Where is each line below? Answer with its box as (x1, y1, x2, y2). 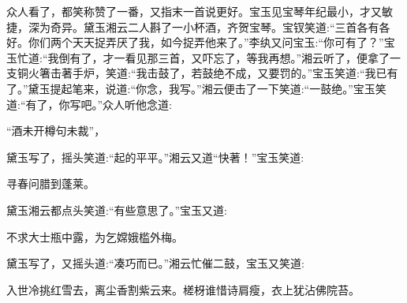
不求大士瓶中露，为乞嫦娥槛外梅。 (6, 228, 183, 245)
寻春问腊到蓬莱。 (6, 175, 95, 192)
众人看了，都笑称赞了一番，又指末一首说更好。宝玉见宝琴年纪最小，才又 (6, 3, 382, 19)
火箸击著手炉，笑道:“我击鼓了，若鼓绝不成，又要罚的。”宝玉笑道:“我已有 (28, 65, 398, 81)
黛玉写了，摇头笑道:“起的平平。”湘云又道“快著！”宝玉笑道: (6, 148, 304, 165)
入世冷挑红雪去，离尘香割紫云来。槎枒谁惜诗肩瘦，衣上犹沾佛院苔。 (6, 281, 360, 297)
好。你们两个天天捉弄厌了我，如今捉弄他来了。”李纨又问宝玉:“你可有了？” (6, 34, 384, 50)
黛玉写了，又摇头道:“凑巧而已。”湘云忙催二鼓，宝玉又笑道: (6, 255, 304, 271)
